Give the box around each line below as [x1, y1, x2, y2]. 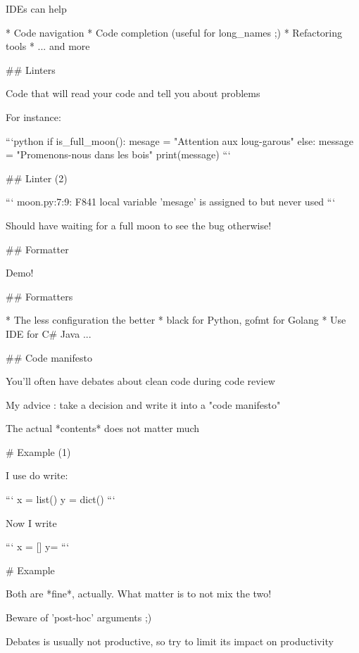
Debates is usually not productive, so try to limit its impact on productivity [6, 633, 334, 648]
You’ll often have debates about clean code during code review [6, 374, 275, 388]
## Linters [6, 62, 56, 77]
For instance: [6, 109, 61, 124]
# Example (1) [6, 444, 71, 459]
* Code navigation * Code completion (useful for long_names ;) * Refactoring [6, 25, 342, 39]
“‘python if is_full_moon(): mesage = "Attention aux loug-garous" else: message [6, 133, 353, 148]
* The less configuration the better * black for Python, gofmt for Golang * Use [6, 312, 346, 327]
